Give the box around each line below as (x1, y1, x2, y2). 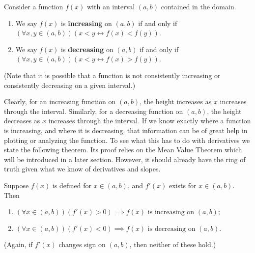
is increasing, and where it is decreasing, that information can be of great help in (4, 125, 248, 135)
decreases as (4, 115, 40, 126)
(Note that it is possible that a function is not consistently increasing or (4, 70, 221, 80)
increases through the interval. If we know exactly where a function (48, 115, 251, 126)
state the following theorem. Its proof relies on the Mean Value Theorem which (4, 144, 242, 155)
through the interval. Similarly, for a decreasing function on (4, 106, 183, 116)
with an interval (86, 1, 135, 11)
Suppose (4, 180, 29, 190)
